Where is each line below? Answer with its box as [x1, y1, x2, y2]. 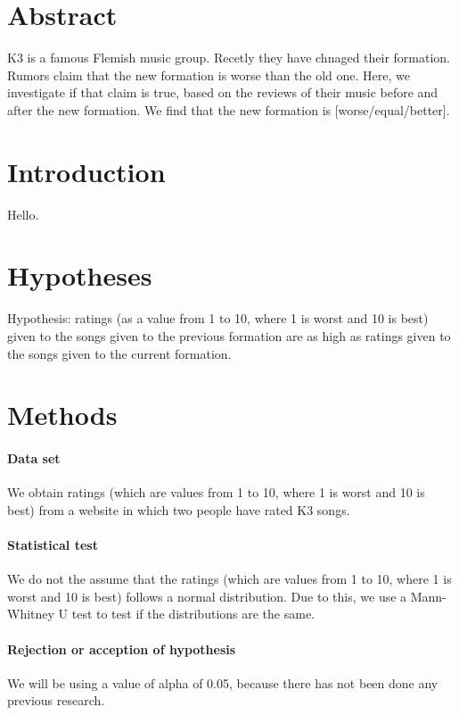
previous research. [7, 691, 105, 710]
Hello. [7, 204, 39, 223]
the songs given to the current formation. [7, 344, 232, 362]
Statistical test [7, 536, 98, 554]
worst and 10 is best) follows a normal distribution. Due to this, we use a [7, 586, 407, 605]
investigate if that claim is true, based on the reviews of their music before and [7, 83, 439, 102]
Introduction [7, 153, 166, 189]
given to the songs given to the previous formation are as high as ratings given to [7, 326, 451, 345]
